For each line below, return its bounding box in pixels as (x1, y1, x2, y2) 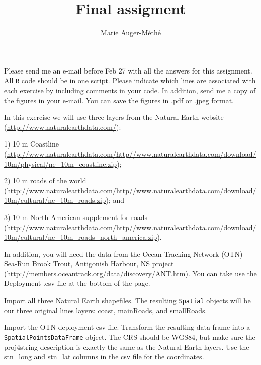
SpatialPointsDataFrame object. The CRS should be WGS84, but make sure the (4, 331, 255, 342)
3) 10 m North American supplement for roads (4, 211, 147, 222)
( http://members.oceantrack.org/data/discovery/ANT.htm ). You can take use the (4, 268, 257, 278)
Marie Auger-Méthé (101, 27, 161, 38)
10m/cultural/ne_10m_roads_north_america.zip (4, 232, 157, 242)
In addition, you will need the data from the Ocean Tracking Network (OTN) (4, 248, 243, 259)
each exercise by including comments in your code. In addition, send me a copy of (4, 85, 256, 95)
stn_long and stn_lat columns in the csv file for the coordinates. (4, 351, 204, 362)
